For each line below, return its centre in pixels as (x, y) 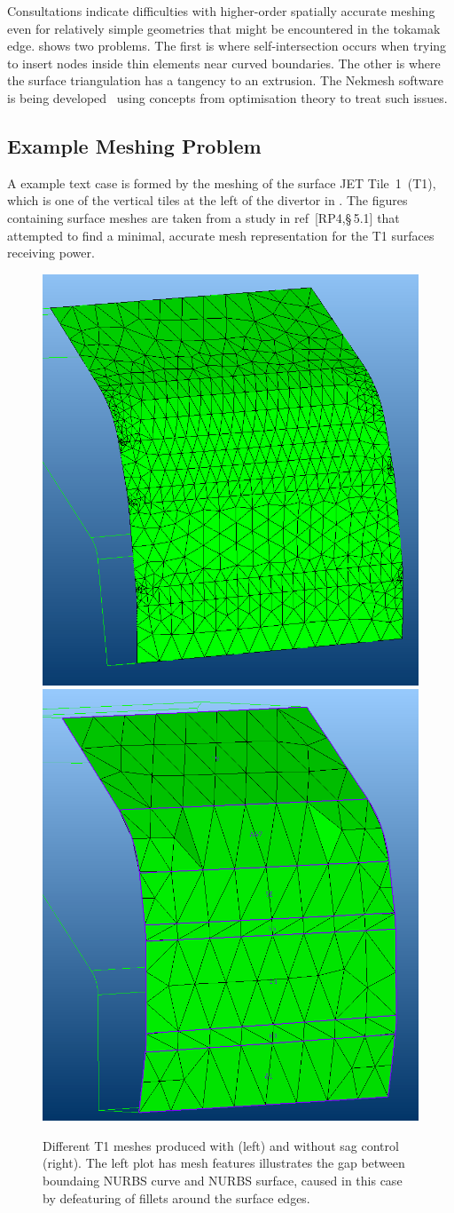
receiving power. (51, 253)
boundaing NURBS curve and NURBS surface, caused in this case (223, 1180)
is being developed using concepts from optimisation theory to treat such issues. (227, 97)
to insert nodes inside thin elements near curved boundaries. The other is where (224, 63)
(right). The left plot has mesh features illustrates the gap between (224, 1163)
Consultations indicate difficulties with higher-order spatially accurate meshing (221, 11)
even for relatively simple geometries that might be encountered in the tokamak (224, 28)
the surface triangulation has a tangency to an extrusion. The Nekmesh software (226, 80)
